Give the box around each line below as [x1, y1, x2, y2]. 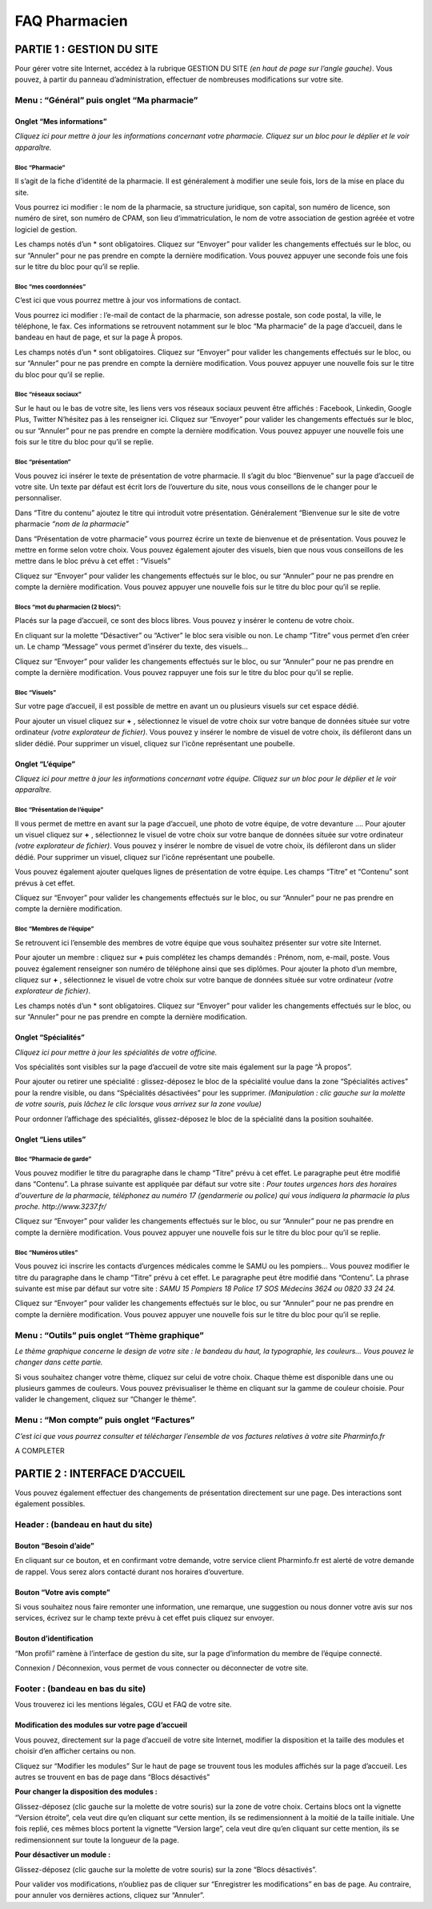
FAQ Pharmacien [14, 12, 128, 30]
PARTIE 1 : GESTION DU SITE [14, 42, 159, 56]
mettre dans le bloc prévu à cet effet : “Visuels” [14, 557, 171, 566]
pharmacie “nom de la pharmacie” [14, 519, 130, 528]
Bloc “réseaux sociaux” [14, 391, 82, 399]
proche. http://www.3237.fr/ [14, 1202, 107, 1212]
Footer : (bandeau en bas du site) [14, 1682, 146, 1694]
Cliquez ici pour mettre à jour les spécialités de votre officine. [14, 1047, 218, 1057]
